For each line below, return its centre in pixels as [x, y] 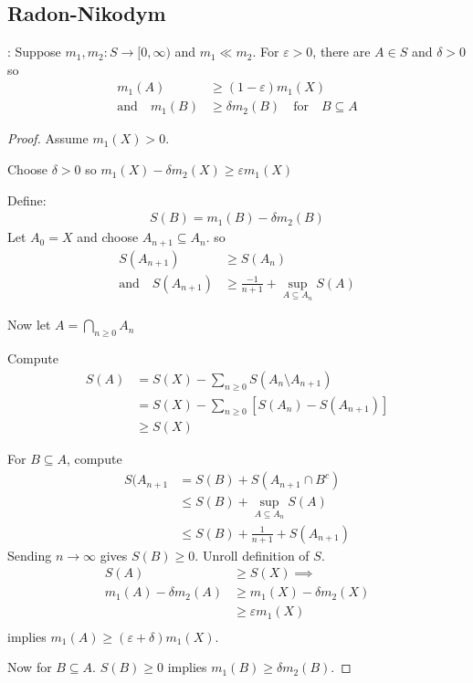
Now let [29, 325]
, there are [342, 52]
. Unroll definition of [252, 555]
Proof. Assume [48, 138]
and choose [108, 237]
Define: [27, 200]
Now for [30, 667]
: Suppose [34, 52]
